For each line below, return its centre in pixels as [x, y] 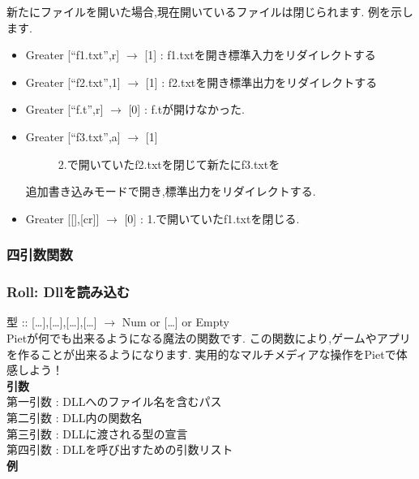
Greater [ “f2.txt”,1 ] [73, 82]
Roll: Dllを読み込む [68, 292]
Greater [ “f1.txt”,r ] [73, 55]
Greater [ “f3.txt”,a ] [73, 136]
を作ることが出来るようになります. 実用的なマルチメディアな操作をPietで [201, 354]
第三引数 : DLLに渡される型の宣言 [97, 433]
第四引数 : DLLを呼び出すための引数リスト [120, 449]
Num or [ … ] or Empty [175, 322]
